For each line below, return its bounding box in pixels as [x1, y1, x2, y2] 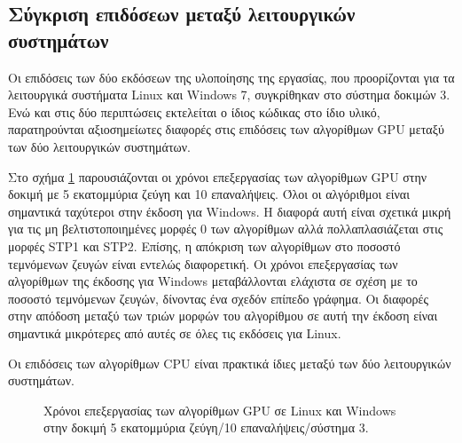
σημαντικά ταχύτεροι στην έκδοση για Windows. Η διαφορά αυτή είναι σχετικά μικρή [8, 202, 451, 220]
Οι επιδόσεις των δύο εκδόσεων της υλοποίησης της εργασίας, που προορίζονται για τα [8, 67, 455, 86]
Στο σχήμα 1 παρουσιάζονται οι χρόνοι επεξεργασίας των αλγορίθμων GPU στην [8, 167, 427, 186]
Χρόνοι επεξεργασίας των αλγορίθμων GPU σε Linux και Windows [43, 400, 396, 419]
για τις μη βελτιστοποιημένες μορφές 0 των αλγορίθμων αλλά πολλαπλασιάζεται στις [8, 219, 443, 238]
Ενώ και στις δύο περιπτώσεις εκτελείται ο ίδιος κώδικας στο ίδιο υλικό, [8, 102, 380, 121]
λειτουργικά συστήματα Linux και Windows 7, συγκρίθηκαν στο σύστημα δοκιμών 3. [8, 85, 450, 104]
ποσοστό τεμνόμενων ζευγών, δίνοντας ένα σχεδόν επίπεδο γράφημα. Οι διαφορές [8, 289, 428, 307]
